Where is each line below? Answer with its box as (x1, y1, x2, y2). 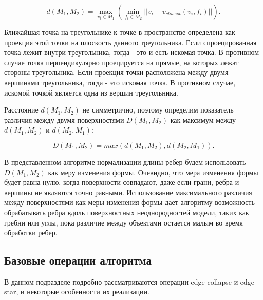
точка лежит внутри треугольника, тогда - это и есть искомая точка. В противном (4, 47, 259, 58)
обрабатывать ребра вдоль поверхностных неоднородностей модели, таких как (4, 207, 249, 217)
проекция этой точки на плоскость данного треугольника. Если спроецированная (4, 36, 257, 47)
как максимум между (170, 114, 236, 125)
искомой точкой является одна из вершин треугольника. (4, 87, 178, 98)
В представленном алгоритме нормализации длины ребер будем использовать (4, 156, 246, 167)
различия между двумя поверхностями (4, 114, 124, 125)
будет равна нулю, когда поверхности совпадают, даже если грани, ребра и (4, 177, 239, 188)
